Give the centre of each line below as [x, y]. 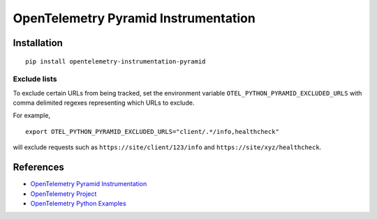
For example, [32, 116]
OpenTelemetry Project [64, 194]
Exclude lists [35, 79]
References [38, 167]
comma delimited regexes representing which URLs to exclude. [104, 103]
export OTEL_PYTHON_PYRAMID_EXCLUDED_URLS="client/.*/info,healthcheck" [152, 131]
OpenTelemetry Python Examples [78, 203]
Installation [38, 43]
